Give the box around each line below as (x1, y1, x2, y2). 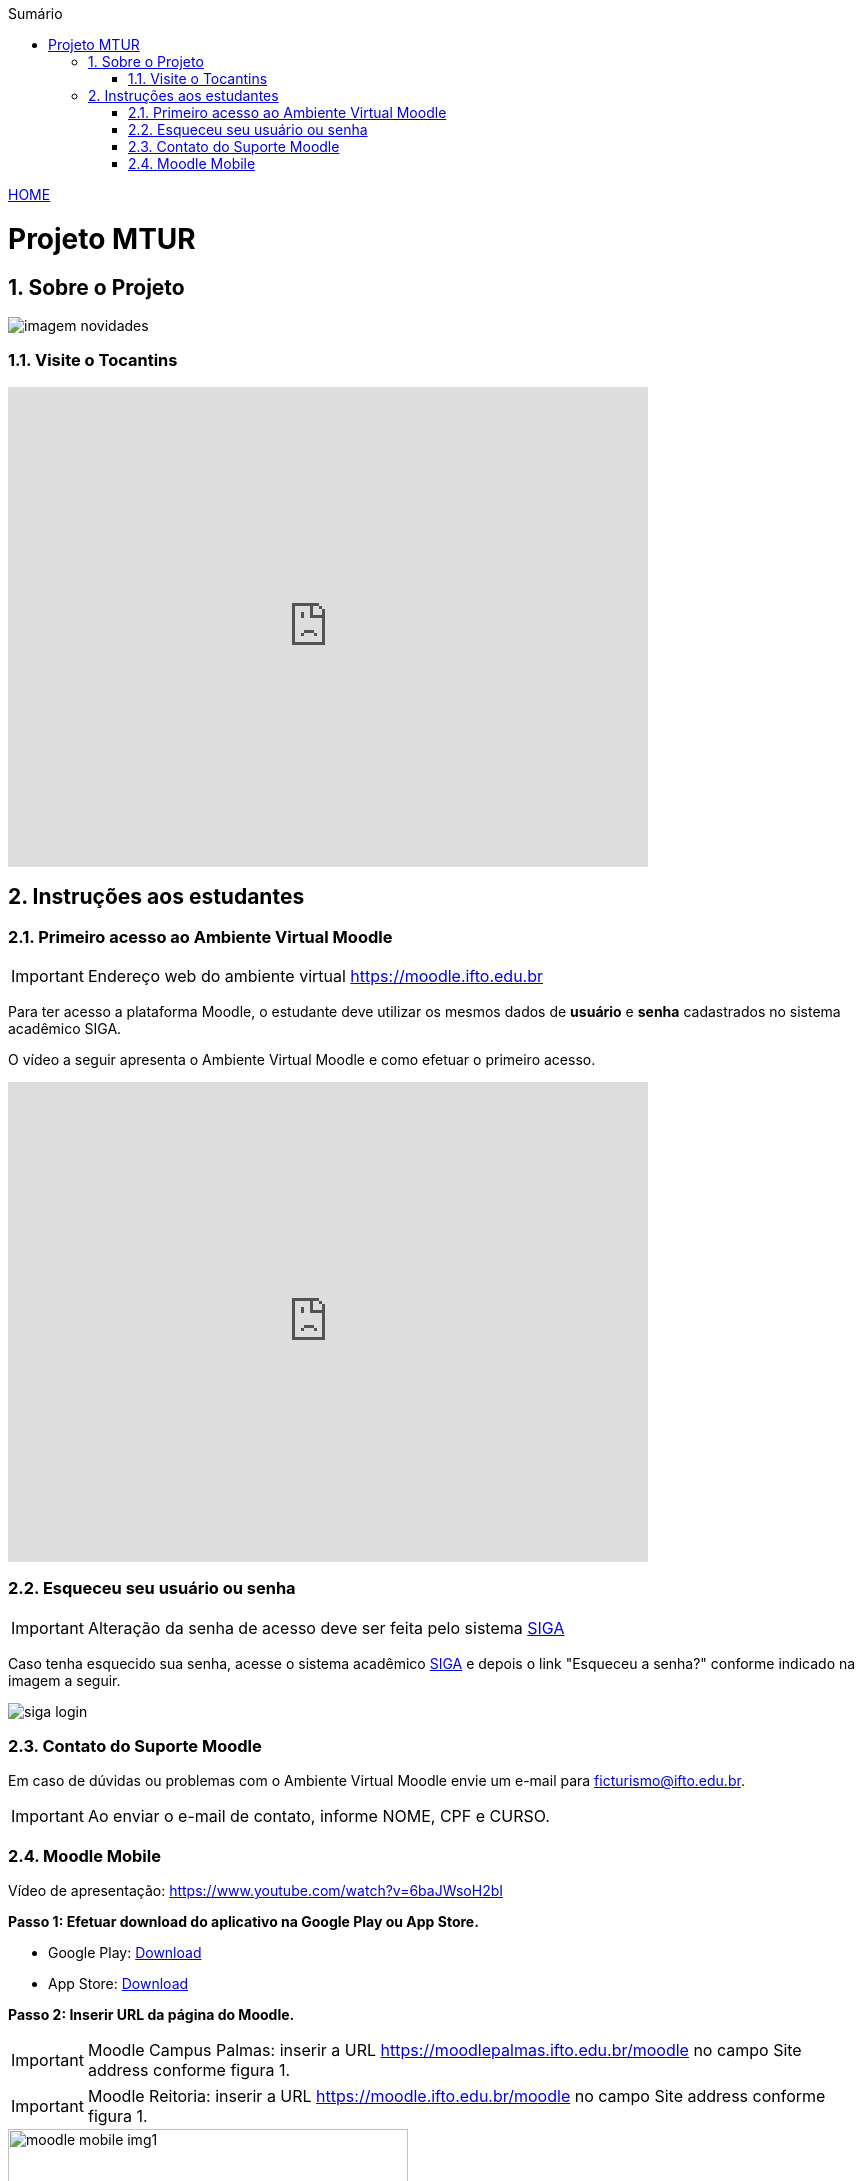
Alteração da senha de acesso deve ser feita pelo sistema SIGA (87, 1617, 565, 1638)
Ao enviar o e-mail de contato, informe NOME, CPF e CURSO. (87, 1806, 550, 1827)
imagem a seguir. (8, 1671, 121, 1689)
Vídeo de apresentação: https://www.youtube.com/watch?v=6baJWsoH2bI (8, 1882, 504, 1900)
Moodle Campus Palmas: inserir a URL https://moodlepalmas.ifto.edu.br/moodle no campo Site (87, 2040, 802, 2061)
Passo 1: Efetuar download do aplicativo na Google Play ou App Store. (8, 1913, 479, 1931)
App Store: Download (48, 1975, 189, 1993)
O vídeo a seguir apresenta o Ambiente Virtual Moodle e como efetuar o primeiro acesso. (8, 1050, 596, 1068)
